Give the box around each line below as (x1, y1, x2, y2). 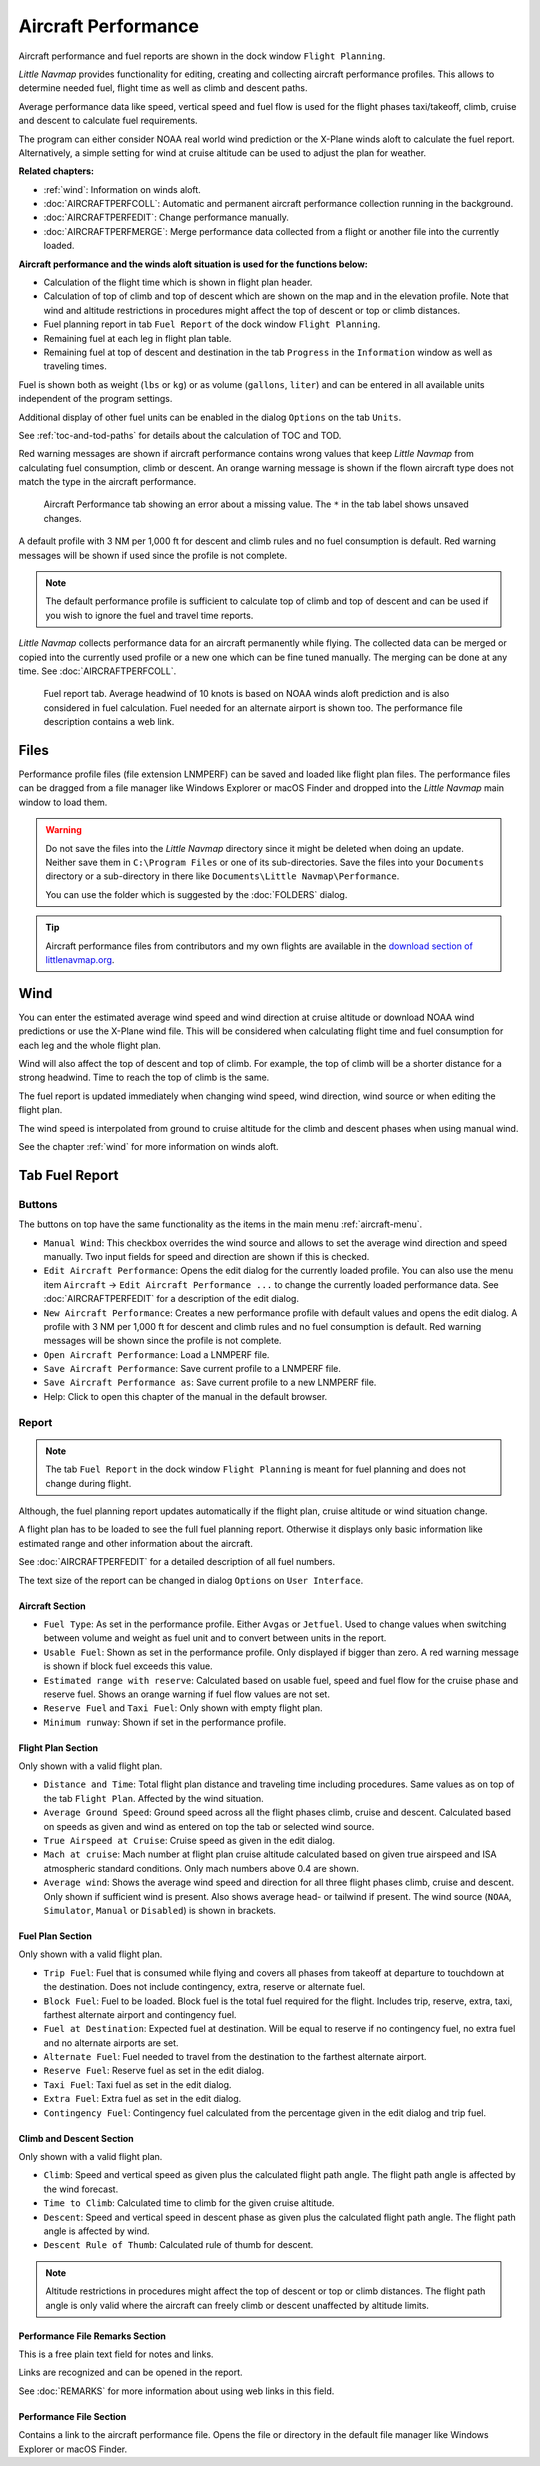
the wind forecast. (43, 2183, 119, 2195)
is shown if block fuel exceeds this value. (43, 1660, 214, 1672)
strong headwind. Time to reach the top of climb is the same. (18, 1071, 270, 1084)
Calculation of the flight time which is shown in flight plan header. (43, 276, 313, 289)
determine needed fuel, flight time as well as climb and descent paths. (18, 82, 308, 94)
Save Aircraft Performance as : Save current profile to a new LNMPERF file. (43, 1376, 377, 1389)
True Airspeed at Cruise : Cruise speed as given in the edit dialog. (43, 1835, 335, 1847)
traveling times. (43, 360, 107, 372)
